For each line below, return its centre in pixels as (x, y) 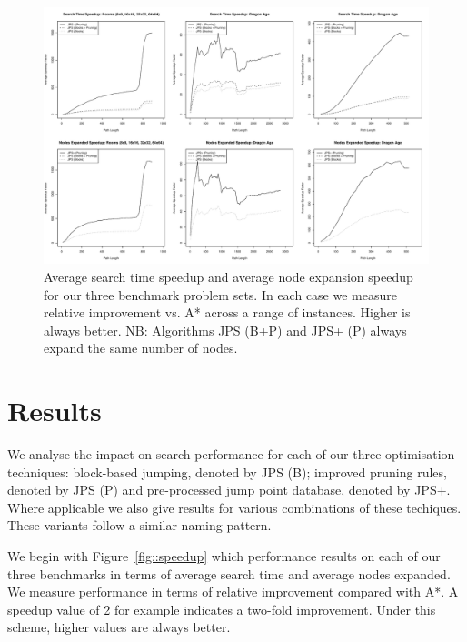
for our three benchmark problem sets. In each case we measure (220, 294)
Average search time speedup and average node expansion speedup (229, 276)
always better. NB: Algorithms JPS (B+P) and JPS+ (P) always (225, 330)
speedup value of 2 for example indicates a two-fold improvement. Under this (222, 609)
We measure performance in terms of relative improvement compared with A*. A (233, 592)
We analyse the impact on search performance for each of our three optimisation (231, 454)
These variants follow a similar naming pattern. (139, 525)
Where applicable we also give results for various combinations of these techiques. (234, 507)
